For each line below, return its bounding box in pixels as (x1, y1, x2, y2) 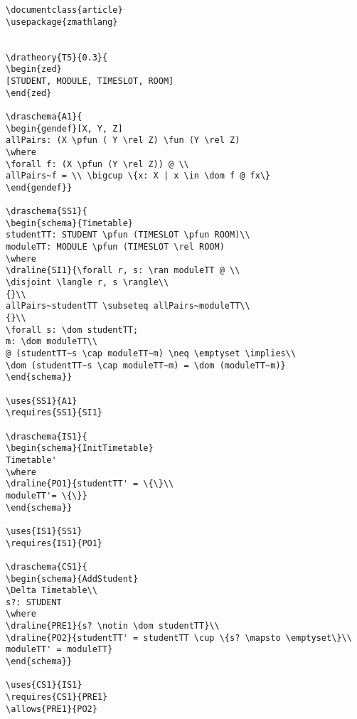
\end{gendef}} (6, 182, 73, 193)
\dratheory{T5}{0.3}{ (6, 52, 108, 63)
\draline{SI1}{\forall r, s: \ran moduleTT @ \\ (6, 265, 240, 276)
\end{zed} (6, 87, 52, 98)
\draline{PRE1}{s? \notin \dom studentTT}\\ (6, 621, 220, 632)
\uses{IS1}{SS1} (6, 526, 82, 536)
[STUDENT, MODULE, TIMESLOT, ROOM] (6, 75, 174, 86)
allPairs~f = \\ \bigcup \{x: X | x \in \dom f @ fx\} (6, 171, 271, 181)
